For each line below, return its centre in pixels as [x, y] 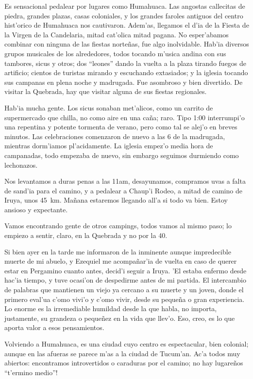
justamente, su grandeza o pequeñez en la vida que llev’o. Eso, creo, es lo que [120, 318]
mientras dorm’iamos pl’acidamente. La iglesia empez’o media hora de [109, 146]
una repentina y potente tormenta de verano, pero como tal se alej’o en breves [121, 127]
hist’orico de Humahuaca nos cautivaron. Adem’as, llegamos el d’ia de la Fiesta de [127, 25]
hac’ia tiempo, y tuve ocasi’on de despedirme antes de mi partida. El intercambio [125, 280]
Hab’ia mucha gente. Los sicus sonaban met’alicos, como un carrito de [109, 107]
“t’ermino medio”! [31, 372]
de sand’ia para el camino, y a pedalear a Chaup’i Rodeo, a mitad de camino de [123, 190]
